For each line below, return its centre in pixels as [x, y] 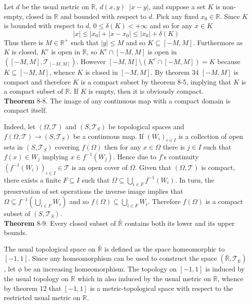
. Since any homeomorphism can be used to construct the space [122, 258]
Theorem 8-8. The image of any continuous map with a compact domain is [117, 100]
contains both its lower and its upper [180, 223]
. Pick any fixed [175, 16]
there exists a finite [33, 179]
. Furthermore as [218, 42]
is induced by [225, 269]
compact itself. [26, 110]
